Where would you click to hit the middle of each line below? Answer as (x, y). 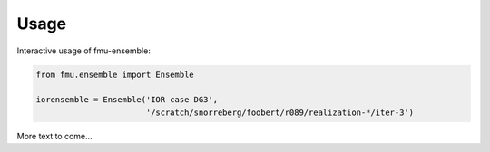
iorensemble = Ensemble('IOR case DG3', (127, 100)
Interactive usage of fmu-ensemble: (84, 51)
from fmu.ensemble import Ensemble (115, 74)
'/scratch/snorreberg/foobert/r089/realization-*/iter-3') (280, 112)
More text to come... (54, 136)
